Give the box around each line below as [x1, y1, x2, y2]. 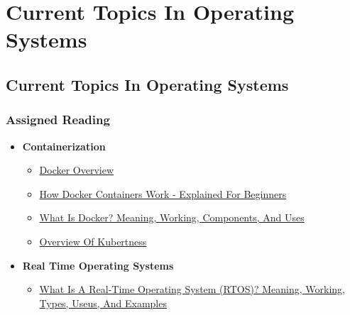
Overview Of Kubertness [39, 233, 147, 248]
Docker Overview [39, 162, 114, 177]
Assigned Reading [6, 111, 110, 128]
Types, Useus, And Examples [39, 295, 167, 310]
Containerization [22, 138, 106, 153]
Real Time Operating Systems [22, 258, 174, 272]
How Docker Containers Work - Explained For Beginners [39, 186, 287, 201]
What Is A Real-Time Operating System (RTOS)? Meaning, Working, [39, 282, 345, 297]
